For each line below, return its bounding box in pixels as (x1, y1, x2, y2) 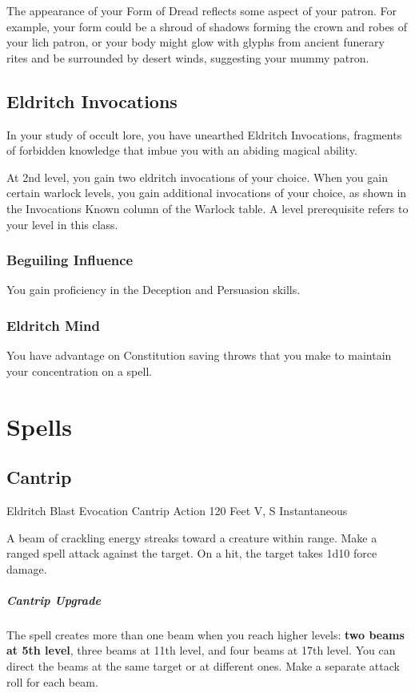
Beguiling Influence (6, 250, 134, 270)
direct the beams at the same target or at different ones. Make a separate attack (6, 658, 400, 675)
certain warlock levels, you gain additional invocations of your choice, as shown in (6, 184, 407, 201)
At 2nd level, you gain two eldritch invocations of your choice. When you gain (6, 168, 388, 185)
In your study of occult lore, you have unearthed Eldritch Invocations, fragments (6, 126, 402, 143)
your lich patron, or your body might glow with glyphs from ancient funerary (6, 34, 385, 50)
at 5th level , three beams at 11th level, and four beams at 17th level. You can (6, 642, 396, 659)
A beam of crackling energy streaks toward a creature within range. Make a (6, 529, 377, 546)
